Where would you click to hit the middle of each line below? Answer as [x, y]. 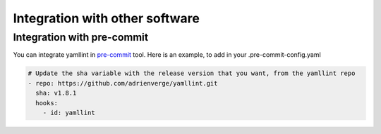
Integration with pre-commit [80, 37]
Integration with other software [107, 18]
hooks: [47, 103]
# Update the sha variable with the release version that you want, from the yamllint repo [192, 73]
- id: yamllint [69, 113]
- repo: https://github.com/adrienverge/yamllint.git [123, 83]
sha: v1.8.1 [56, 93]
